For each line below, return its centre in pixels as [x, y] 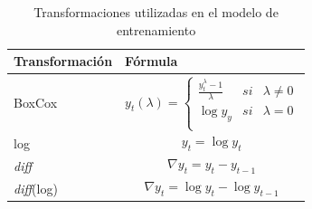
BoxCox [36, 103]
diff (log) [36, 189]
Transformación [63, 61]
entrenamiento [156, 29]
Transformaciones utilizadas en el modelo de [156, 12]
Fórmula [151, 61]
